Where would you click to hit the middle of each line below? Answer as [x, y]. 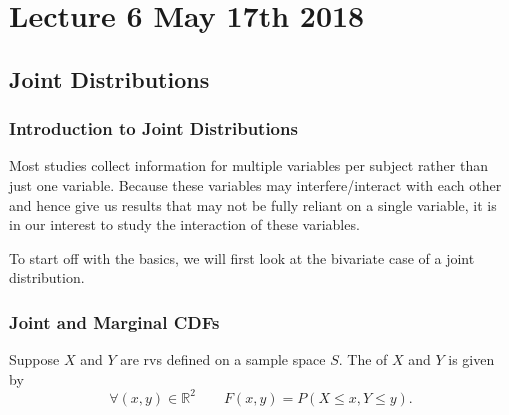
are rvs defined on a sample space [223, 359]
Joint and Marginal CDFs [114, 321]
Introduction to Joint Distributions [153, 128]
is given [471, 359]
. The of [363, 359]
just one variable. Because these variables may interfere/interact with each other [255, 184]
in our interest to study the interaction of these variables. [184, 224]
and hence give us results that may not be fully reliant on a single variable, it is [253, 204]
